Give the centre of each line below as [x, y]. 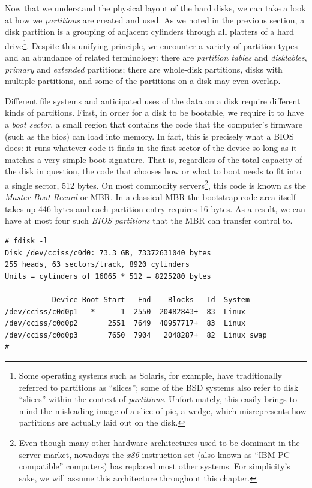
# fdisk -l [26, 241]
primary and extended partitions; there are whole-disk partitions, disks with [144, 69]
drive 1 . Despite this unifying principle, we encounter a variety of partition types [151, 44]
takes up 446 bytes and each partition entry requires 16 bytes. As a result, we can [155, 208]
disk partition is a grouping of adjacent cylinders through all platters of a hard [150, 31]
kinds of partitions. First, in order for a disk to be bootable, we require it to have [154, 112]
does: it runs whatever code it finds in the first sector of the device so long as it [151, 148]
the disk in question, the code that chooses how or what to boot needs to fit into [153, 171]
